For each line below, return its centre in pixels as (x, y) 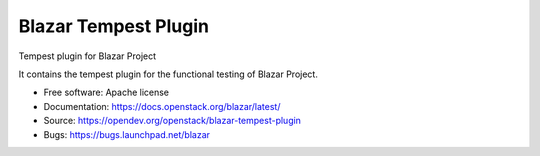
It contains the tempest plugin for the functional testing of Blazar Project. (168, 74)
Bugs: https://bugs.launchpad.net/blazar (126, 134)
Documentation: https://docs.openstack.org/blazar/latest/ (162, 106)
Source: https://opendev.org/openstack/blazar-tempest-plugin (172, 121)
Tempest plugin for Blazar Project (87, 56)
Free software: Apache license (106, 92)
